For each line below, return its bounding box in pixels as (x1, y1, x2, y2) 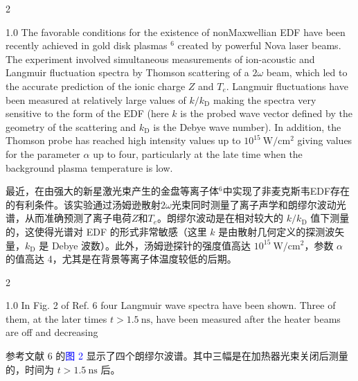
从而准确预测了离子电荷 (24, 211, 132, 225)
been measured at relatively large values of (6, 92, 186, 107)
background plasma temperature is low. (6, 160, 173, 175)
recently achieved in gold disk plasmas (6, 38, 168, 53)
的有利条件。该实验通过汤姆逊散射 (6, 197, 161, 211)
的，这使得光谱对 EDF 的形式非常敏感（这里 (6, 224, 207, 238)
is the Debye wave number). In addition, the (153, 119, 341, 134)
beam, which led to (266, 65, 348, 80)
